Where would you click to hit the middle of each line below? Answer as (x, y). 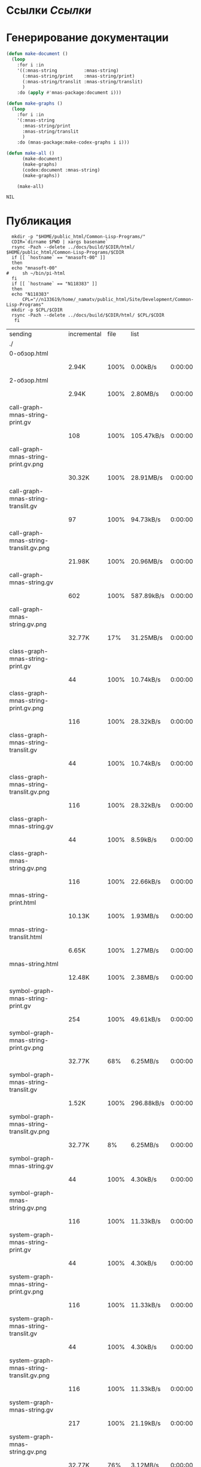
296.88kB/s (147, 1103)
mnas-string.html (34, 964)
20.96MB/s (147, 561)
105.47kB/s (147, 436)
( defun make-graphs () (34, 104)
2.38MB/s (145, 977)
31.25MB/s (147, 638)
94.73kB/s (146, 520)
